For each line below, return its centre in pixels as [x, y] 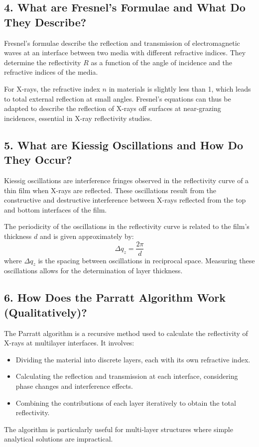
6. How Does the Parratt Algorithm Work [115, 297]
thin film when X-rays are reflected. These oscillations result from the [110, 190]
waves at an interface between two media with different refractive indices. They [125, 53]
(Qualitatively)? [46, 312]
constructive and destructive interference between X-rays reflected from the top [125, 200]
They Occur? [38, 160]
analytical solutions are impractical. [59, 439]
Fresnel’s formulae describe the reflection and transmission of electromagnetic [122, 43]
